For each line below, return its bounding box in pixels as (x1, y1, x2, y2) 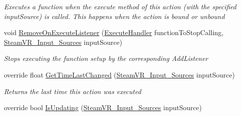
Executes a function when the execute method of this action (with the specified (4, 1, 237, 11)
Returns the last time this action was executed (4, 86, 141, 96)
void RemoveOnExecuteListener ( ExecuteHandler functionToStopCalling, (4, 27, 223, 38)
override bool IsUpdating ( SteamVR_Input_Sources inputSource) (4, 102, 202, 113)
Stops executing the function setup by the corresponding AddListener (4, 53, 208, 63)
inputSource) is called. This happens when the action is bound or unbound (4, 11, 225, 21)
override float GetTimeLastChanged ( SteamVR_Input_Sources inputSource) (4, 69, 235, 79)
